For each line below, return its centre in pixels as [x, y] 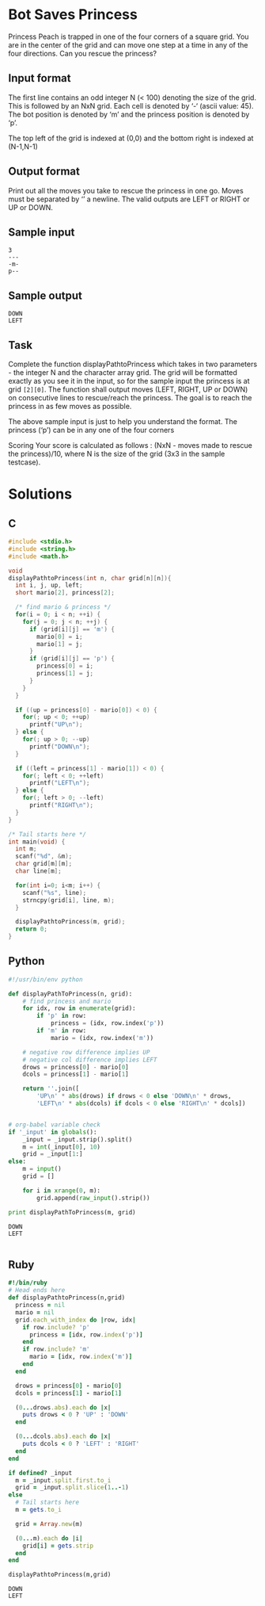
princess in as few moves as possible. [70, 406]
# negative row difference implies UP [86, 1052]
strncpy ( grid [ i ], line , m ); [68, 900]
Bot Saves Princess [73, 15]
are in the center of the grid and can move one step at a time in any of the [128, 44]
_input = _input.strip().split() [78, 1139]
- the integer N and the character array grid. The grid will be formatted [123, 373]
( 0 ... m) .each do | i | [49, 1538]
